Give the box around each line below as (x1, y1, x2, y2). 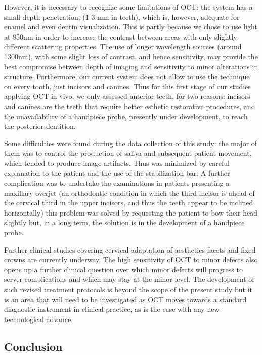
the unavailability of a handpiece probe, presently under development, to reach (4, 111, 248, 121)
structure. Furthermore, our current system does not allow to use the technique (4, 71, 250, 82)
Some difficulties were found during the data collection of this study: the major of (4, 137, 257, 148)
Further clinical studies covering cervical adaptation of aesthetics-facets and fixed (4, 244, 256, 255)
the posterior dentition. (4, 121, 76, 131)
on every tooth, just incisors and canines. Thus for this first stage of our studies (4, 81, 251, 91)
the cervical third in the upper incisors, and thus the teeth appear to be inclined (4, 197, 253, 208)
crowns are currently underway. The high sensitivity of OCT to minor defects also (4, 254, 258, 265)
